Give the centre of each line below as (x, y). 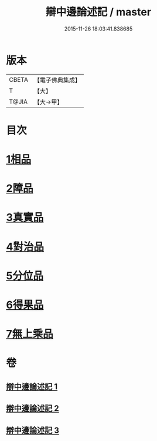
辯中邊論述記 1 (32, 387)
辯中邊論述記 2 (33, 408)
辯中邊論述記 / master (98, 12)
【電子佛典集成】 (57, 80)
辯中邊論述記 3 (33, 430)
